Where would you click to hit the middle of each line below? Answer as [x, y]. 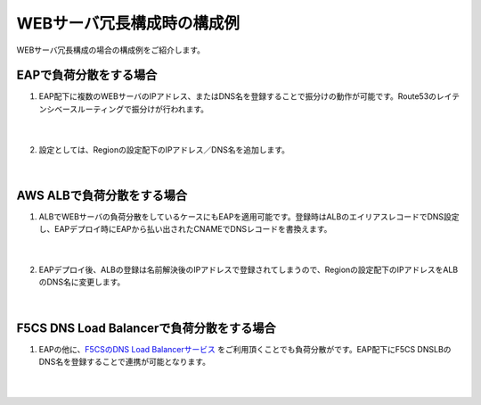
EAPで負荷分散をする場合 [87, 75]
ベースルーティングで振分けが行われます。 [131, 109]
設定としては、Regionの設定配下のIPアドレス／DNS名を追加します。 [164, 149]
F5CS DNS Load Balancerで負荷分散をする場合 [146, 328]
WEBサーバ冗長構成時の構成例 [128, 23]
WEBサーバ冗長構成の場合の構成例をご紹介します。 [110, 50]
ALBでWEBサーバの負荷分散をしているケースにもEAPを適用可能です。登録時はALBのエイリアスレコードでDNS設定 [249, 216]
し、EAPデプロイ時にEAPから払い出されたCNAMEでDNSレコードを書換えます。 [185, 229]
